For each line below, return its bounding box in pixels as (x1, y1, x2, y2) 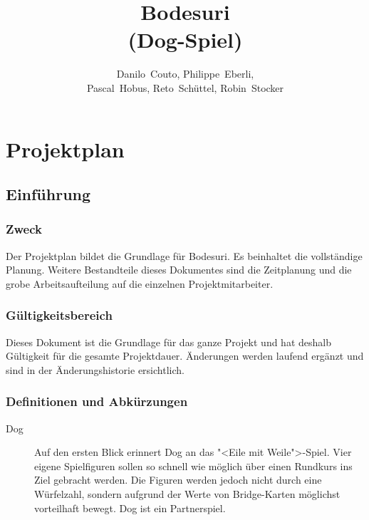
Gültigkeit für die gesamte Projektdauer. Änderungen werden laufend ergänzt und (6, 348, 364, 363)
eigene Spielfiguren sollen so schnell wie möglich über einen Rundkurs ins (34, 458, 353, 473)
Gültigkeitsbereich (6, 306, 113, 324)
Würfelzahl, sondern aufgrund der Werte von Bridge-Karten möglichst (34, 487, 341, 501)
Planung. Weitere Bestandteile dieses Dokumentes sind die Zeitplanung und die (6, 262, 352, 277)
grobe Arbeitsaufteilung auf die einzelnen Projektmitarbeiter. (6, 276, 274, 291)
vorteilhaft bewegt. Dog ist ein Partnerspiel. (34, 500, 226, 515)
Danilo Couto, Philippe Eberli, (116, 66, 254, 81)
